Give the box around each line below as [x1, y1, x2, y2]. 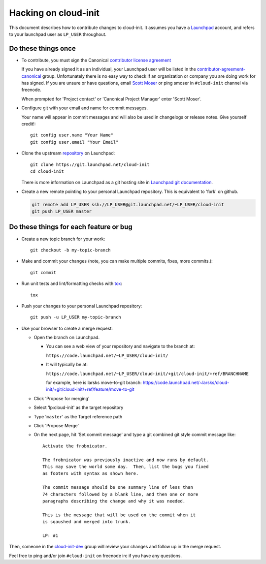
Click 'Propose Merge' [33, 423, 79, 428]
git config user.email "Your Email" [30, 139, 119, 145]
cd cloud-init [30, 168, 64, 174]
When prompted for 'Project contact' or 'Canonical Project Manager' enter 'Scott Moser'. [21, 96, 201, 102]
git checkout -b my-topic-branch [30, 247, 111, 253]
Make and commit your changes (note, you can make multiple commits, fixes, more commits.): [21, 258, 213, 264]
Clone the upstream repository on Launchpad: [21, 150, 115, 156]
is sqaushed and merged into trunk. [42, 519, 131, 525]
